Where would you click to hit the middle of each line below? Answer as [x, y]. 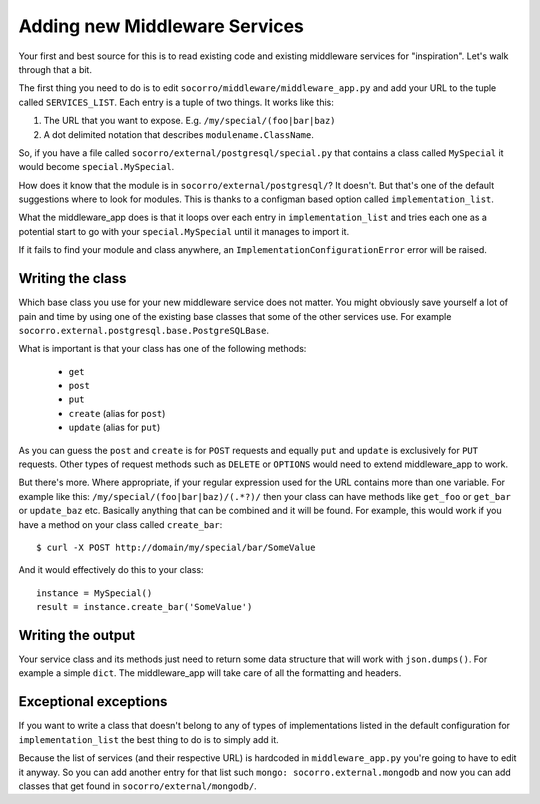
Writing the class [72, 278]
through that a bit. [55, 69]
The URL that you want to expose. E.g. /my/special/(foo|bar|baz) [189, 121]
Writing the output [77, 635]
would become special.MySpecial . [96, 167]
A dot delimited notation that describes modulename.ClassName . [178, 134]
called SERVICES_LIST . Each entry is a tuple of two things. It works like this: [176, 102]
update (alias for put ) [114, 427]
